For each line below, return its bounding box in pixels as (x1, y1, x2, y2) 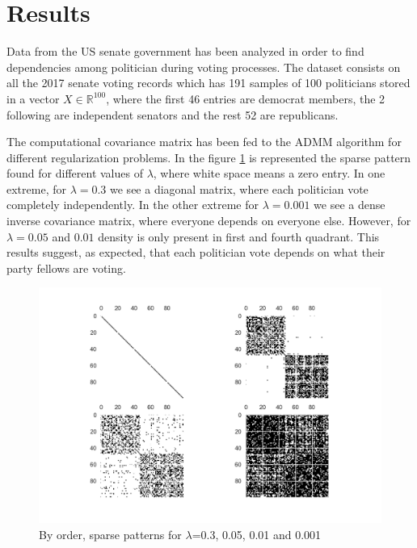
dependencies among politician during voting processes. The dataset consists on (6, 58, 401, 75)
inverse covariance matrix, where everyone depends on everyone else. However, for (6, 212, 411, 229)
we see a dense (314, 196, 385, 213)
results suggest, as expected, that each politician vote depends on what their (6, 244, 385, 261)
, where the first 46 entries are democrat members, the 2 (106, 90, 385, 107)
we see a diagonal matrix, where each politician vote (110, 180, 369, 197)
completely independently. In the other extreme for (6, 196, 259, 213)
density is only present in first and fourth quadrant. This (98, 228, 380, 245)
